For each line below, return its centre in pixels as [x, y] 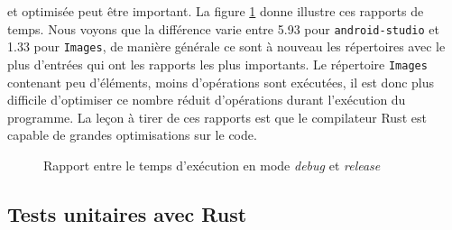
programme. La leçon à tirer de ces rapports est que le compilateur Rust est [217, 117]
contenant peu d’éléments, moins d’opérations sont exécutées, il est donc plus [221, 82]
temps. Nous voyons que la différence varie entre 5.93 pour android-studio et [223, 28]
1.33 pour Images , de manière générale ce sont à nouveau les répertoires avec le [226, 46]
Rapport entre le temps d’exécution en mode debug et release [212, 165]
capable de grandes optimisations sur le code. [132, 135]
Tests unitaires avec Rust [127, 213]
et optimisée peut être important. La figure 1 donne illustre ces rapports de [216, 11]
